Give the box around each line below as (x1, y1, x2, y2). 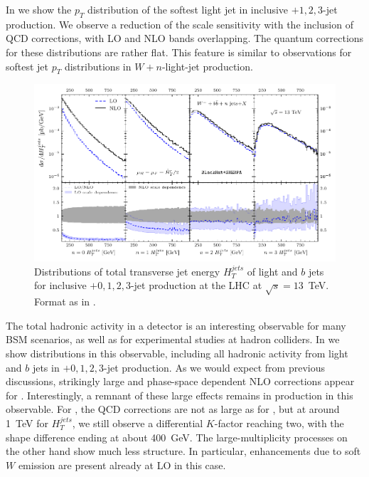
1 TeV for (6, 416, 48, 430)
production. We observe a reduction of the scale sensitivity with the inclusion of (6, 16, 353, 31)
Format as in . (34, 294, 96, 309)
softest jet (6, 58, 49, 73)
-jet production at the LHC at (130, 278, 262, 293)
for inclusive (34, 278, 87, 293)
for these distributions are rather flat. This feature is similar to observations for (6, 44, 352, 59)
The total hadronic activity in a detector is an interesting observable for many (6, 318, 346, 332)
